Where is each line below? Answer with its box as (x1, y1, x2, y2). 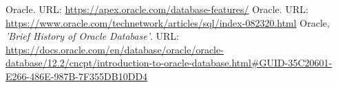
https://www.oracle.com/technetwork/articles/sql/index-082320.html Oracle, (6, 15, 330, 29)
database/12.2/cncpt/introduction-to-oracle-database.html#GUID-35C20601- (6, 55, 332, 70)
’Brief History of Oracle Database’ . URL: (6, 29, 179, 43)
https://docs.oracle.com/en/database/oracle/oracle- (6, 42, 224, 56)
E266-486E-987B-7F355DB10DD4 (6, 69, 148, 83)
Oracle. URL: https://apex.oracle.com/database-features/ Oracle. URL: (6, 2, 308, 16)
